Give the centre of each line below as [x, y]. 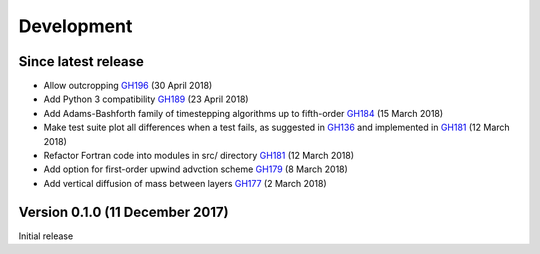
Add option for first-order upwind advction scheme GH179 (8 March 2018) [196, 169]
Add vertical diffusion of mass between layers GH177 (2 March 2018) [185, 183]
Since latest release [81, 61]
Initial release [46, 236]
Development [75, 26]
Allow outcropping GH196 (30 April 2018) [128, 86]
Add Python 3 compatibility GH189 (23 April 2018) [146, 99]
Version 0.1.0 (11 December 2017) [123, 211]
